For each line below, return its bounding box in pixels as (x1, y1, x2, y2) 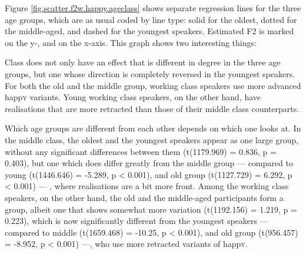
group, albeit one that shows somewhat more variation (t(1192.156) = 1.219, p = (5, 203, 297, 215)
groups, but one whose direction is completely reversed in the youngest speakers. (5, 67, 295, 80)
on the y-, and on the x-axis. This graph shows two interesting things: (5, 36, 257, 48)
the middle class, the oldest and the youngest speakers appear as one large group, (5, 133, 299, 146)
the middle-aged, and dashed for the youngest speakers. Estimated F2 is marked (5, 25, 294, 37)
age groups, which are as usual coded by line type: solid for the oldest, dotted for (5, 13, 297, 25)
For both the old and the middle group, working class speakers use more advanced (5, 79, 301, 91)
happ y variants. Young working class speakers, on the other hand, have (5, 91, 261, 103)
